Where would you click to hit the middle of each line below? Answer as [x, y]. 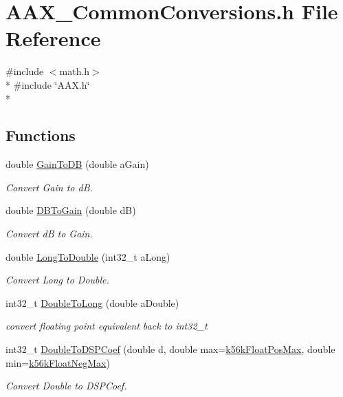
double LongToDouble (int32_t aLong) [88, 256]
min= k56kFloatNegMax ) [58, 362]
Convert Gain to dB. [49, 187]
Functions [41, 135]
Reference [53, 38]
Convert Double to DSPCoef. [66, 386]
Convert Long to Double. [57, 280]
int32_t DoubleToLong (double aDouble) [92, 302]
